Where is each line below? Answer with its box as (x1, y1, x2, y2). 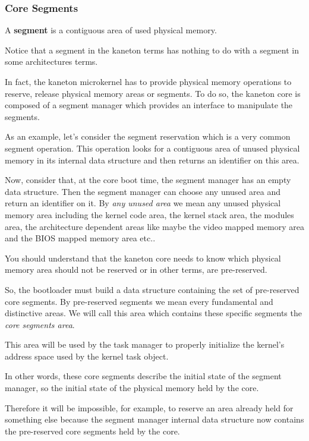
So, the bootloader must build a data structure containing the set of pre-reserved (5, 283, 299, 295)
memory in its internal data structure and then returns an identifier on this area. (5, 153, 299, 166)
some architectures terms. (5, 55, 98, 68)
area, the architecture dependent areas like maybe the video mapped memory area (5, 220, 304, 232)
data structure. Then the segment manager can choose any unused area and (5, 185, 280, 197)
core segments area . (5, 318, 75, 330)
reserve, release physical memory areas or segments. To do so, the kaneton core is (5, 87, 301, 99)
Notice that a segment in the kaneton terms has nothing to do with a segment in (5, 43, 299, 56)
